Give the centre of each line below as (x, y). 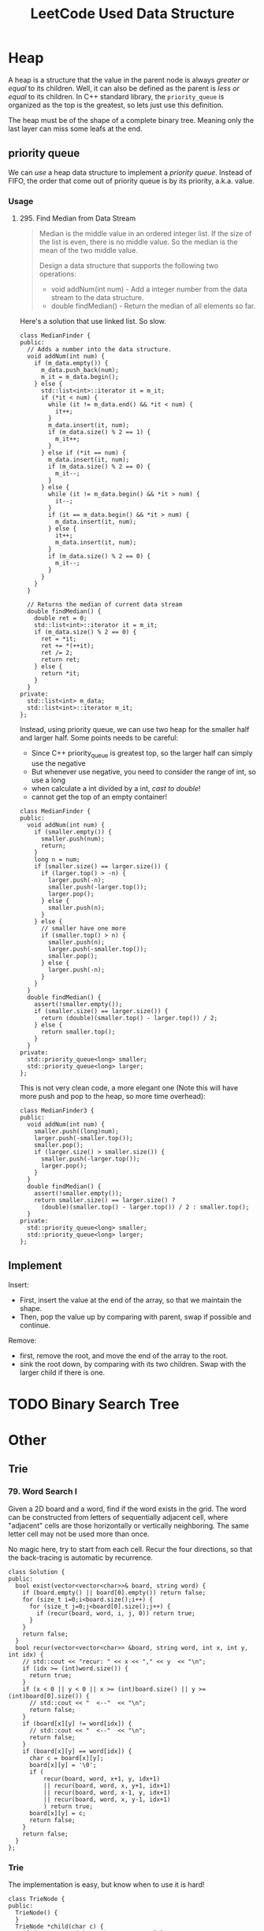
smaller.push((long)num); (77, 1131)
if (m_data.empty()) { (71, 363)
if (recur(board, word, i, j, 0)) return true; (116, 1613)
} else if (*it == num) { (83, 453)
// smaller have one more (83, 928)
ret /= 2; (57, 653)
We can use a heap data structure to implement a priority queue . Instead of (130, 172)
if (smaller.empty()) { (73, 832)
